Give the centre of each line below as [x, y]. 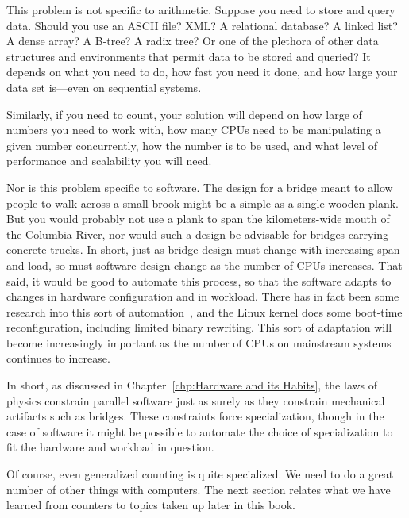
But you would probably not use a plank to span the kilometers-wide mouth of [198, 219]
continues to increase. [58, 358]
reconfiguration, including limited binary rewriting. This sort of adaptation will [199, 327]
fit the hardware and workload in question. [110, 447]
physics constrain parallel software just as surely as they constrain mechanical [196, 400]
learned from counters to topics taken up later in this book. [151, 505]
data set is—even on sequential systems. [104, 87]
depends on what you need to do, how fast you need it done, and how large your [202, 72]
